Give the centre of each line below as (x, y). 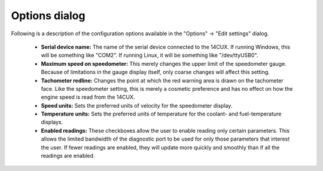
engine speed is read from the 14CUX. (88, 97)
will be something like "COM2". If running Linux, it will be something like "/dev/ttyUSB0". (150, 55)
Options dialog (48, 16)
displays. (52, 122)
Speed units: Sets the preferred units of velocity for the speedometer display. (137, 105)
